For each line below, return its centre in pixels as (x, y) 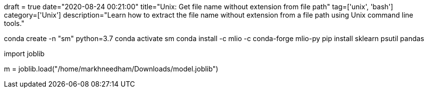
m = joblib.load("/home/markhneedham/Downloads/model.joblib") (111, 69)
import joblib (24, 54)
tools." (14, 23)
